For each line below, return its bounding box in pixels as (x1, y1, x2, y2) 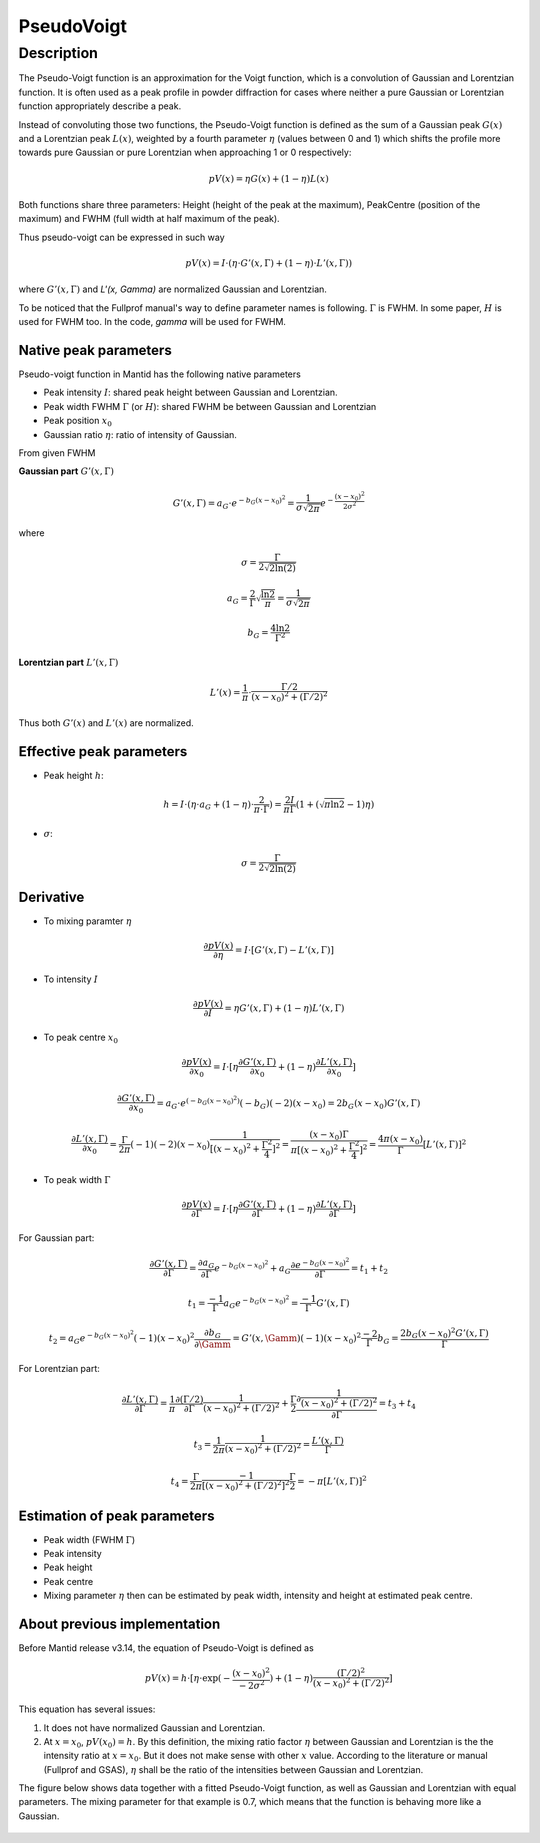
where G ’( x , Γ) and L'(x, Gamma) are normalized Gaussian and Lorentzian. (18, 283, 327, 295)
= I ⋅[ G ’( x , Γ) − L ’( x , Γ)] (235, 944, 335, 955)
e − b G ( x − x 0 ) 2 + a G (214, 1259, 292, 1276)
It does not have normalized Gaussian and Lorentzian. (43, 1721, 266, 1734)
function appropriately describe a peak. (18, 100, 182, 112)
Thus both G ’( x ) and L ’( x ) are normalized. (18, 717, 194, 729)
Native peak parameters (18, 341, 172, 359)
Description (18, 44, 99, 62)
